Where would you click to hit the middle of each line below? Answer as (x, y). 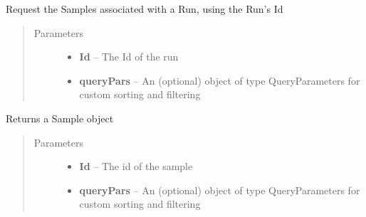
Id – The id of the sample (136, 166)
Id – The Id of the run (129, 57)
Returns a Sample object (60, 118)
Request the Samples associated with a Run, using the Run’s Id (145, 9)
